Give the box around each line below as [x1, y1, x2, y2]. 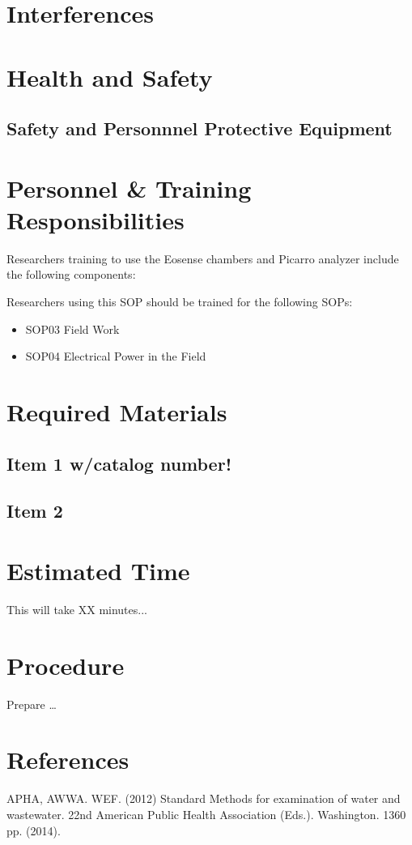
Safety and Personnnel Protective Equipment [6, 116, 393, 141]
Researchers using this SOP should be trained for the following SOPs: [6, 293, 353, 310]
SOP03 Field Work [25, 320, 120, 337]
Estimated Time [6, 553, 190, 587]
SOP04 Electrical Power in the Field [25, 348, 206, 365]
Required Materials [6, 395, 227, 428]
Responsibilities [6, 203, 185, 236]
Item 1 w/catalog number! [6, 450, 231, 476]
